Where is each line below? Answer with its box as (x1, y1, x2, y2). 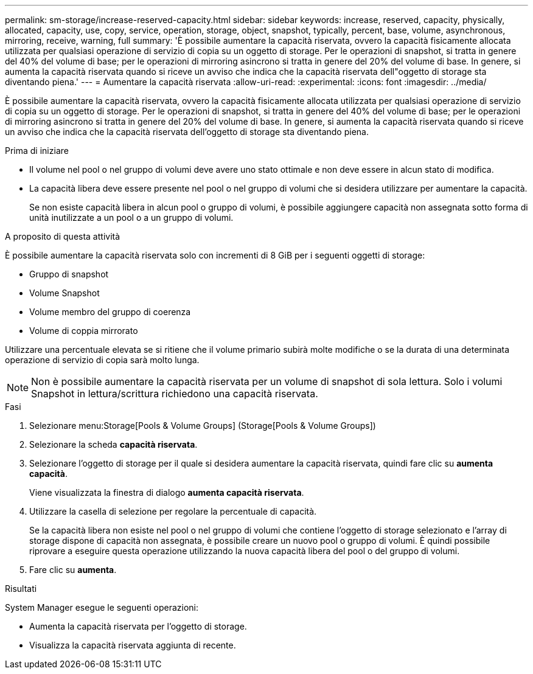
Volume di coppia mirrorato (29, 325, 138, 336)
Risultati (5, 583, 37, 594)
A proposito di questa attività (5, 231, 120, 241)
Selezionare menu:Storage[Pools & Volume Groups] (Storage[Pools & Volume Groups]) (29, 420, 376, 431)
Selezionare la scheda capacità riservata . (29, 439, 198, 450)
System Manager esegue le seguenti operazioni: (5, 602, 199, 613)
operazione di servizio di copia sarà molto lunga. (5, 355, 200, 365)
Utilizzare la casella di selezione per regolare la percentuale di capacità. (29, 506, 317, 516)
